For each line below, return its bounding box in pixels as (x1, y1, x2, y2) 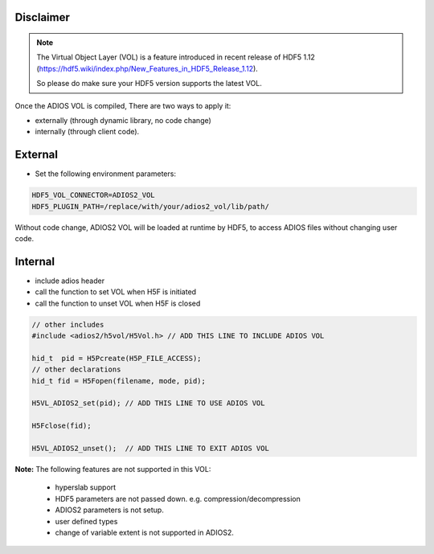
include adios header (35, 276, 104, 285)
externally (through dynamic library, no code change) (35, 115, 212, 125)
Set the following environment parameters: (35, 169, 177, 179)
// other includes (31, 320, 104, 329)
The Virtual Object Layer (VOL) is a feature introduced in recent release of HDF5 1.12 (36, 52, 315, 62)
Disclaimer (14, 10, 70, 24)
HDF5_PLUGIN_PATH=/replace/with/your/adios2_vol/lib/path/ (31, 202, 269, 211)
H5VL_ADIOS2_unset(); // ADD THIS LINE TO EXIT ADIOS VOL (31, 443, 269, 453)
